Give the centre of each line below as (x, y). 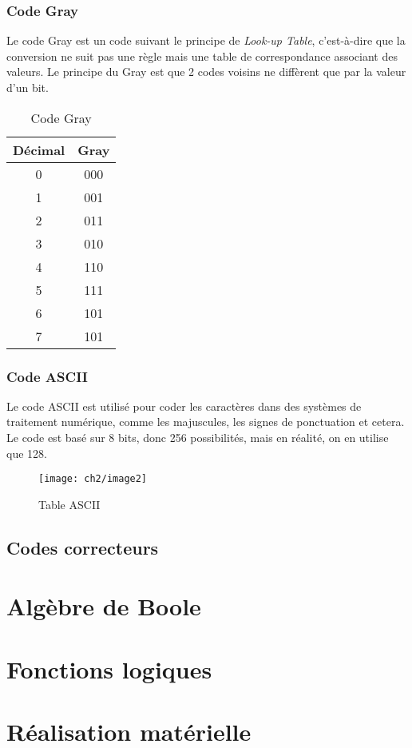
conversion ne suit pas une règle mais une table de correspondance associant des (202, 56)
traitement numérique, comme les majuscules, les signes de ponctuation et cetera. (206, 422)
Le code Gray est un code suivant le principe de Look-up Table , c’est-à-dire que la (206, 40)
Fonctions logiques (109, 668)
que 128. (27, 453)
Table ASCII (69, 504)
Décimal (39, 149)
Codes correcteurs (83, 547)
